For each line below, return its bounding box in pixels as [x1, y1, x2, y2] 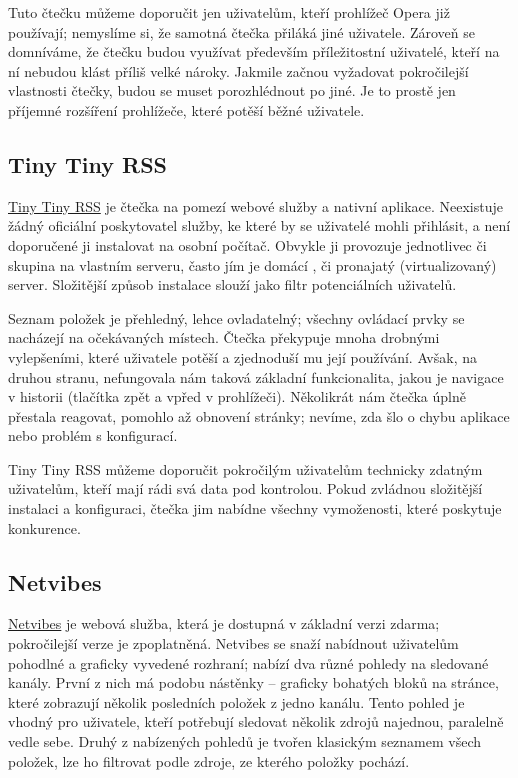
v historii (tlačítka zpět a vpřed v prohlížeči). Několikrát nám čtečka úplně [8, 386, 466, 407]
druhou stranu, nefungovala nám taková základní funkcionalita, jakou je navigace [8, 366, 504, 387]
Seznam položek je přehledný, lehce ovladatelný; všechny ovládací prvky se [8, 307, 465, 328]
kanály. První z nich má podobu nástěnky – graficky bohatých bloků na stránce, [8, 672, 499, 693]
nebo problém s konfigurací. [8, 425, 178, 446]
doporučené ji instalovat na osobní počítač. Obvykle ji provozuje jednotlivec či [8, 234, 487, 255]
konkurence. [8, 517, 81, 538]
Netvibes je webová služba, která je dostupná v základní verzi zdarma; [8, 613, 440, 634]
